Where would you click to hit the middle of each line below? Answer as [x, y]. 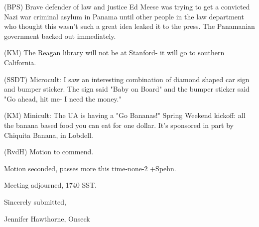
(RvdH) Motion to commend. [49, 152]
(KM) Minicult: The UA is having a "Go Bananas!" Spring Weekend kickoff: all [125, 115]
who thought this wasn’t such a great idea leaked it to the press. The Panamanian [129, 26]
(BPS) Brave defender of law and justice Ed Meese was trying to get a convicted [127, 6]
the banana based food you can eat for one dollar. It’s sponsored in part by [119, 125]
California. [20, 62]
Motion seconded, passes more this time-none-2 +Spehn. [90, 168]
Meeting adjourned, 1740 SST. [50, 185]
